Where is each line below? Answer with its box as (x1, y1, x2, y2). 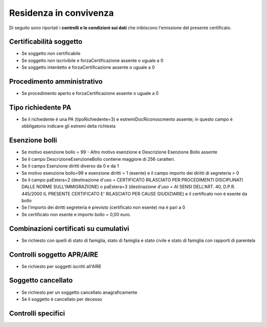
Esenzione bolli (9, 136, 57, 144)
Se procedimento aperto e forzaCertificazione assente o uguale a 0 (21, 91, 159, 96)
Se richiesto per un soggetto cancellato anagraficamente (21, 289, 138, 295)
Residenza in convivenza (9, 7, 114, 18)
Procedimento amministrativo (9, 77, 103, 86)
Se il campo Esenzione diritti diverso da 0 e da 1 (21, 163, 119, 169)
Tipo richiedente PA (9, 103, 72, 111)
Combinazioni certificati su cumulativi (9, 224, 130, 233)
